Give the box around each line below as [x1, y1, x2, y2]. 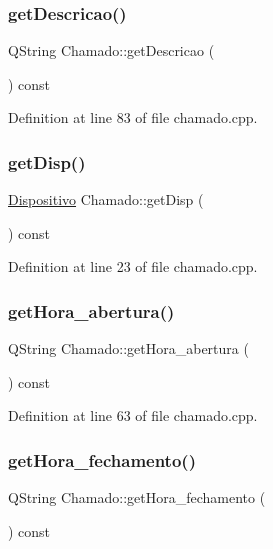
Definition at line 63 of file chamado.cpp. [8, 405, 258, 426]
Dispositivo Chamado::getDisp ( [8, 189, 204, 210]
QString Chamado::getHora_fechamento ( [8, 487, 266, 508]
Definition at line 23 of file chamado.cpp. [8, 256, 258, 277]
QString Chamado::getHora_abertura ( [8, 338, 249, 359]
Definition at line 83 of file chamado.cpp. [8, 107, 258, 128]
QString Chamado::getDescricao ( [8, 40, 215, 61]
